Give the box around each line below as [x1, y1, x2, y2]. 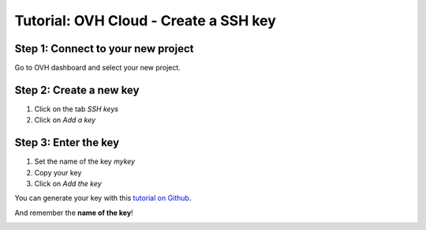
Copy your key [34, 168, 82, 177]
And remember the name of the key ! [14, 208, 133, 217]
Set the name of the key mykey [34, 156, 136, 166]
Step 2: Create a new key [14, 83, 140, 96]
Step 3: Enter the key [14, 136, 120, 149]
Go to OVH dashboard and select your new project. [14, 63, 181, 73]
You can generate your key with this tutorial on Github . [14, 194, 192, 203]
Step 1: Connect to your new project [14, 42, 194, 55]
